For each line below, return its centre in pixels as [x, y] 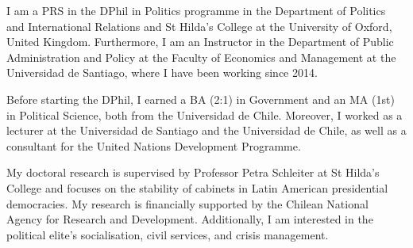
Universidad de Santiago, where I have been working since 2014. [162, 72]
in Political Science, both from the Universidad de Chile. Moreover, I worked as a [205, 114]
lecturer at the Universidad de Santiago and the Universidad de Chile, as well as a [206, 130]
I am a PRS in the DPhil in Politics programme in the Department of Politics [196, 10]
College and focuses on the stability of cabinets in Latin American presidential [197, 187]
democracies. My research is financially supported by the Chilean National [187, 203]
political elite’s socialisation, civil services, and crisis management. [168, 234]
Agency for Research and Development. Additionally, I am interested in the [190, 219]
